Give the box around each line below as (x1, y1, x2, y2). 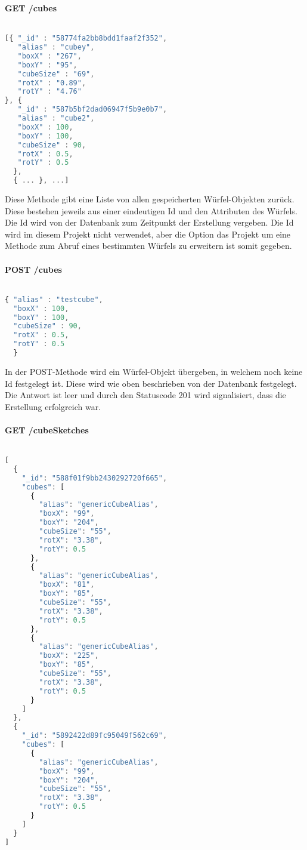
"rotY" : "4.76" (17, 87, 82, 96)
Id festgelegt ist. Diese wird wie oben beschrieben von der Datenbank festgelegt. (5, 377, 297, 389)
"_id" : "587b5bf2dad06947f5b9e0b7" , (17, 105, 168, 114)
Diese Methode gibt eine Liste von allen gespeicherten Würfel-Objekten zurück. (5, 193, 294, 205)
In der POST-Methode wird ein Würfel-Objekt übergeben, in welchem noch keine (5, 365, 303, 377)
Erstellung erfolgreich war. (5, 400, 101, 412)
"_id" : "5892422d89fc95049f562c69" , (21, 731, 168, 740)
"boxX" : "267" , (17, 51, 82, 60)
